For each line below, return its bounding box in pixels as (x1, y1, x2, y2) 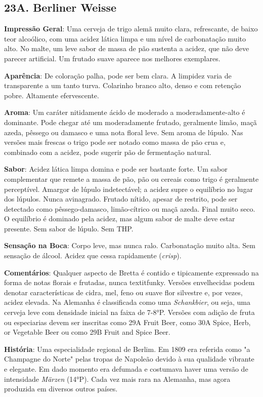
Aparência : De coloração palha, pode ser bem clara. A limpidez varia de (4, 70, 232, 81)
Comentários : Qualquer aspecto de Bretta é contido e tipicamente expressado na (4, 267, 259, 277)
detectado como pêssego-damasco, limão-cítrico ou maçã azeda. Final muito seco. (4, 203, 255, 214)
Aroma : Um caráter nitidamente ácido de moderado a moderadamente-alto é (4, 107, 245, 117)
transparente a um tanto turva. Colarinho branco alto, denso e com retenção (4, 80, 241, 91)
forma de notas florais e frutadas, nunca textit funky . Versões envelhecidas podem (4, 277, 255, 288)
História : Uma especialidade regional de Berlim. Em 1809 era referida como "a (4, 343, 250, 354)
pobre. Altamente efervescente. (4, 90, 99, 100)
